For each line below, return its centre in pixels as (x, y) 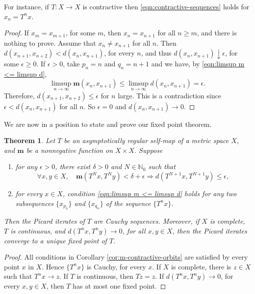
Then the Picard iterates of (44, 221)
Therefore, (19, 95)
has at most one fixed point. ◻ (119, 286)
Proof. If (16, 33)
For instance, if (26, 6)
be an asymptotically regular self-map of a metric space (146, 140)
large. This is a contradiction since (169, 95)
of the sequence (128, 203)
